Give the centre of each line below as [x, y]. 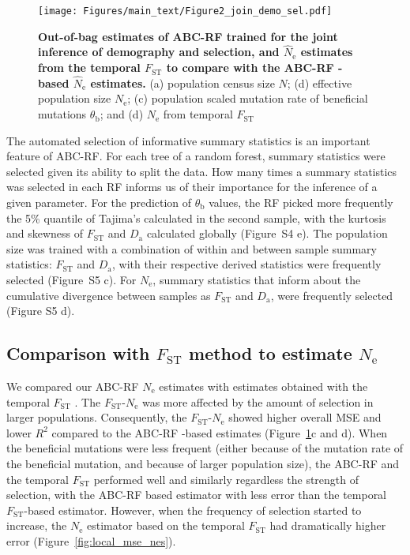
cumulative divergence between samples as [109, 295]
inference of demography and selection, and [159, 52]
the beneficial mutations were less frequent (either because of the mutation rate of [205, 448]
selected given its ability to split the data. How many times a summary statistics [202, 171]
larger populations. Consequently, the [97, 417]
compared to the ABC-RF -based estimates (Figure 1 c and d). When [220, 432]
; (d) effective [320, 82]
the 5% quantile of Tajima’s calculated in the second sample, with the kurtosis [196, 217]
